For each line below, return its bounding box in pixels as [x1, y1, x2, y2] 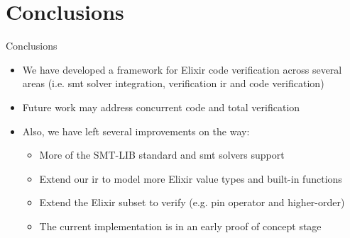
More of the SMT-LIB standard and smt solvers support [39, 147, 285, 162]
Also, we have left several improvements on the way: [22, 123, 250, 138]
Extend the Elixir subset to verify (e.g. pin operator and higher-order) [39, 195, 345, 210]
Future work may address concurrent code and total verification [22, 99, 300, 114]
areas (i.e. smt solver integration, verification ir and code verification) [22, 76, 324, 91]
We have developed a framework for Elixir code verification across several [22, 62, 342, 76]
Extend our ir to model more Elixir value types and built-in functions [39, 171, 342, 186]
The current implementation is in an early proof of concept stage [39, 218, 322, 233]
